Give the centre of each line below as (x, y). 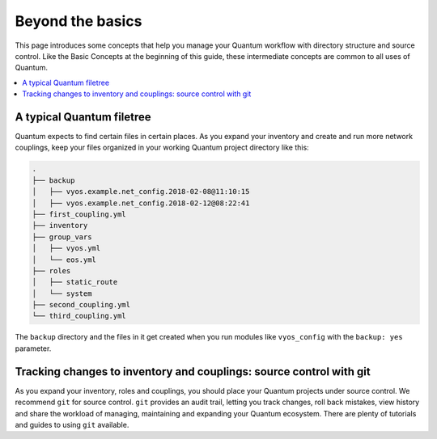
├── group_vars (62, 237)
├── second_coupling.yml (81, 305)
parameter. (33, 348)
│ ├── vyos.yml (66, 248)
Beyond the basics (78, 21)
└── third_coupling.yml (79, 316)
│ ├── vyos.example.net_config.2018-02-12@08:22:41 (141, 203)
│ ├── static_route (75, 282)
